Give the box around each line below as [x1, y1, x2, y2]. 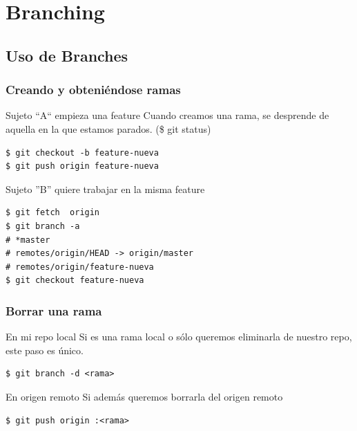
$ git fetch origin [6, 208, 100, 218]
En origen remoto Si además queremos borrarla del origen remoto [6, 389, 283, 403]
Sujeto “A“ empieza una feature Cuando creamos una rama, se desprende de [6, 108, 329, 122]
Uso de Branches [6, 44, 128, 66]
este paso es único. [6, 342, 84, 357]
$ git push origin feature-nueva [6, 161, 159, 172]
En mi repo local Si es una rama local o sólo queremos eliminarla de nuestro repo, [6, 329, 352, 344]
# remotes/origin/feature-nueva [6, 262, 154, 272]
